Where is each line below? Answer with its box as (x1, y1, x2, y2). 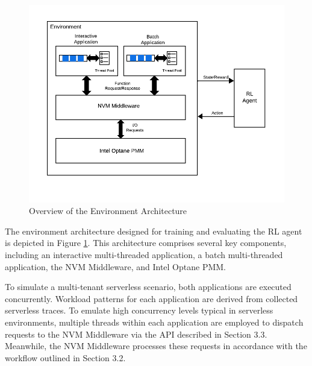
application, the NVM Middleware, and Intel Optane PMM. (5, 260, 226, 273)
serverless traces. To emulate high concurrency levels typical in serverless (5, 304, 273, 317)
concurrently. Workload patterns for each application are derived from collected (5, 292, 298, 304)
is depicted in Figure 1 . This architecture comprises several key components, (5, 236, 287, 249)
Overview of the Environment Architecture (29, 204, 187, 217)
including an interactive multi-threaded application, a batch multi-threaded (5, 248, 283, 261)
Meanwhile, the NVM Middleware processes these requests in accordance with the (5, 339, 307, 352)
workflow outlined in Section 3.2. (5, 351, 126, 364)
